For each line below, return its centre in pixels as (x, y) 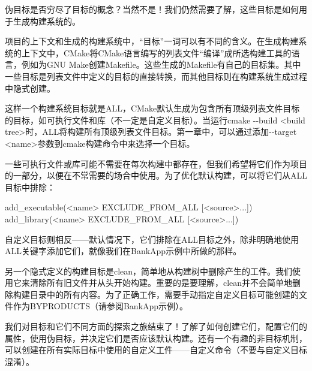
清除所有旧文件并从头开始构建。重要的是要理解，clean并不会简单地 (161, 283)
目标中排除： (30, 187)
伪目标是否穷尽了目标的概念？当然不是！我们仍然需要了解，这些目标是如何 (152, 9)
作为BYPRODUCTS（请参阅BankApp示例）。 (100, 306)
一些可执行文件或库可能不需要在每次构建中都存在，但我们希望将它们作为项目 (156, 163)
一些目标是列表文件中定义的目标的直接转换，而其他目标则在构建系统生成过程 (156, 76)
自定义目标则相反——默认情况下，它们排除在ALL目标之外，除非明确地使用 (152, 239)
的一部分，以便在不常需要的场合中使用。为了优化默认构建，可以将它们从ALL (156, 175)
